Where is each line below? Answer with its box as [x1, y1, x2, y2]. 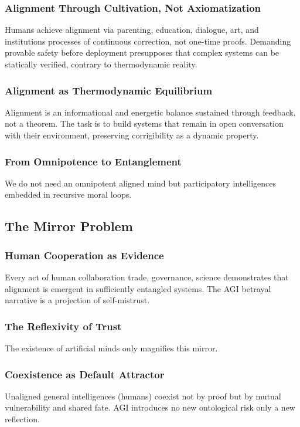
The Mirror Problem [5, 217, 133, 235]
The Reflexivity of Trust [5, 318, 122, 333]
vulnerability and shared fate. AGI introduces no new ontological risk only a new [5, 401, 295, 414]
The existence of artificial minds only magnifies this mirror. [5, 342, 218, 354]
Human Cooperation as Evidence [5, 248, 164, 262]
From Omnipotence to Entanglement [5, 154, 182, 168]
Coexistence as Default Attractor [5, 367, 165, 381]
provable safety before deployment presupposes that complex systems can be [5, 46, 279, 59]
